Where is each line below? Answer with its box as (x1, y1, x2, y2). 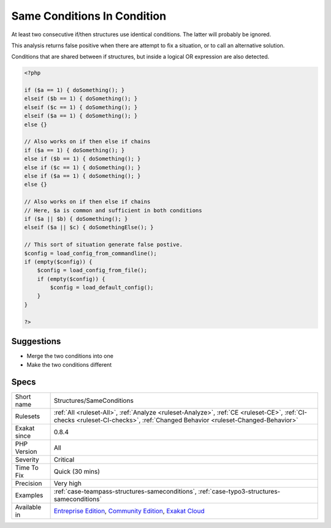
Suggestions (11, 336, 61, 346)
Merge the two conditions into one (26, 353, 113, 360)
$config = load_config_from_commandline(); (24, 250, 158, 257)
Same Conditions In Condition (11, 9, 167, 23)
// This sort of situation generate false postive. (24, 241, 183, 248)
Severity (15, 456, 39, 464)
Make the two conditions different (26, 361, 112, 368)
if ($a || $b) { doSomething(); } (24, 215, 128, 222)
